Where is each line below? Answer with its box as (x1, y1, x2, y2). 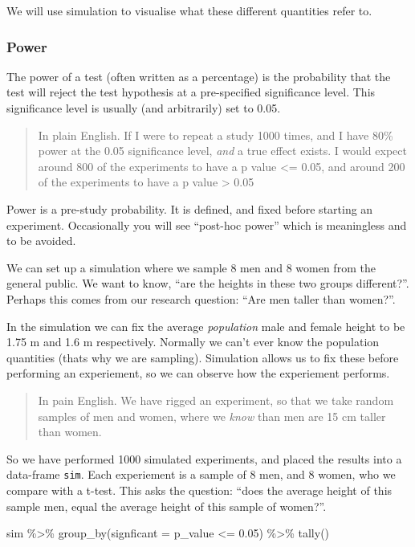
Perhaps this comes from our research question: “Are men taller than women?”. (6, 290, 396, 307)
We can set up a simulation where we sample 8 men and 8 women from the (6, 259, 376, 276)
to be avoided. (6, 232, 76, 249)
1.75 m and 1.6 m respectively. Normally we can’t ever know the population (6, 333, 380, 350)
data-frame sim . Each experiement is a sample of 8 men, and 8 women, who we (6, 466, 396, 483)
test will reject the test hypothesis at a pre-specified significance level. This (6, 84, 376, 100)
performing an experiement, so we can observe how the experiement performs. (6, 365, 390, 382)
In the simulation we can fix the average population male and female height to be (6, 317, 405, 334)
